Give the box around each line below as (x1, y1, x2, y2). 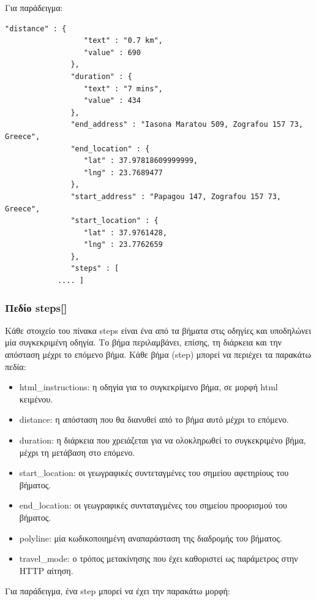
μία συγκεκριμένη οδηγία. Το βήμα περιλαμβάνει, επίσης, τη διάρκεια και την (5, 336, 282, 349)
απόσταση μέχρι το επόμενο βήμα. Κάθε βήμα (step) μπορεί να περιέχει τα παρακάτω (5, 348, 311, 361)
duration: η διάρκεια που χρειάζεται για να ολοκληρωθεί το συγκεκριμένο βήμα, (19, 434, 306, 447)
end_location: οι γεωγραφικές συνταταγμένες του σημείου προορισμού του (19, 499, 287, 512)
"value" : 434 (83, 96, 141, 105)
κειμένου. (19, 392, 53, 405)
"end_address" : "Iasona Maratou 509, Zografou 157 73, (70, 120, 303, 129)
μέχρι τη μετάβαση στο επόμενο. (19, 445, 135, 458)
